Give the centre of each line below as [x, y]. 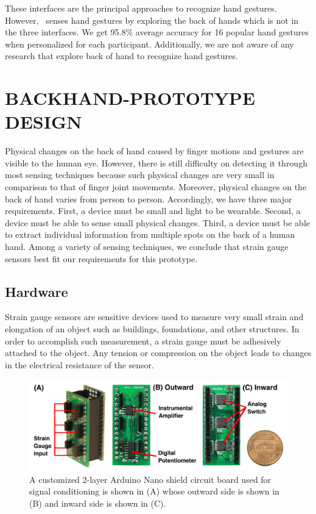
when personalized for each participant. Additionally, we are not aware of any [149, 44]
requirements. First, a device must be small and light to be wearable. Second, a [153, 211]
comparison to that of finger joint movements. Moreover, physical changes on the [156, 187]
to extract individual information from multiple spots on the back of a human [150, 234]
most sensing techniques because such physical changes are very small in [140, 175]
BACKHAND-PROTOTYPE [130, 98]
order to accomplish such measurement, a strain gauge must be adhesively [143, 341]
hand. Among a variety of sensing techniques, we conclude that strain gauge [147, 247]
